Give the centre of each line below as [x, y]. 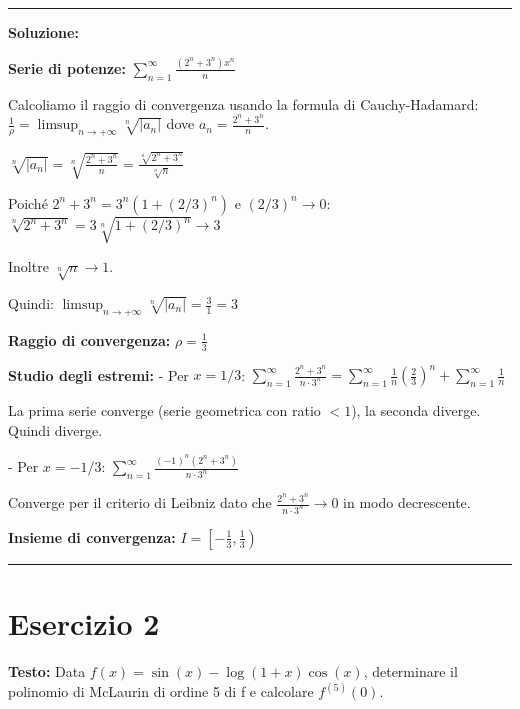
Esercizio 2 [84, 623]
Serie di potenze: [67, 67]
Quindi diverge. [55, 429]
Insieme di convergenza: [92, 536]
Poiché [28, 202]
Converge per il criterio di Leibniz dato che [140, 502]
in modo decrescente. [407, 502]
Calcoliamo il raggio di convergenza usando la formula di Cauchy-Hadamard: [243, 103]
